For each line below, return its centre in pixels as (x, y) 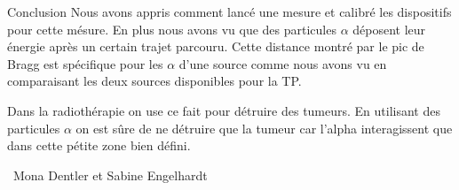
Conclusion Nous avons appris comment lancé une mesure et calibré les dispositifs (229, 11)
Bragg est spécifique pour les (85, 63)
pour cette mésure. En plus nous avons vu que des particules (172, 29)
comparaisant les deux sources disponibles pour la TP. (154, 81)
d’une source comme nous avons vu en (283, 63)
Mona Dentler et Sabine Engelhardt (110, 175)
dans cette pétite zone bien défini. (99, 145)
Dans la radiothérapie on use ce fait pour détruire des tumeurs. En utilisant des (224, 110)
